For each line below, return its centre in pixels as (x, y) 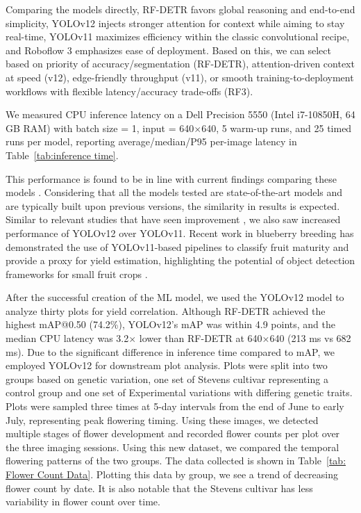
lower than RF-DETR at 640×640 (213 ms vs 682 (245, 338)
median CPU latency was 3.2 (67, 338)
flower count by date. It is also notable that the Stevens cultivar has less (159, 488)
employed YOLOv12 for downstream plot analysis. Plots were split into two (167, 365)
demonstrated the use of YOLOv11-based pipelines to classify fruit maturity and (177, 246)
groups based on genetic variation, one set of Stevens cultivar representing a (167, 378)
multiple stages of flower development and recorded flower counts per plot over (173, 433)
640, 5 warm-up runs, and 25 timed (277, 128)
